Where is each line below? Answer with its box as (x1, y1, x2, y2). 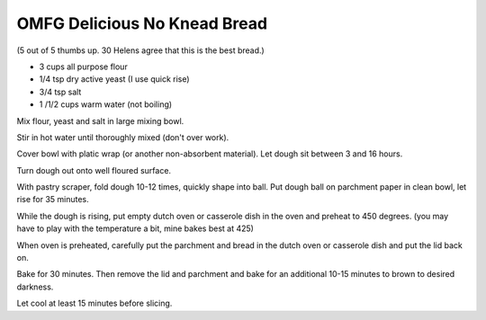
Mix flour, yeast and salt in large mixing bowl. (16, 115, 184, 126)
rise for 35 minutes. (16, 194, 89, 205)
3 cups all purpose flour (39, 61, 128, 72)
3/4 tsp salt (39, 86, 82, 97)
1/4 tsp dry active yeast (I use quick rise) (39, 74, 190, 84)
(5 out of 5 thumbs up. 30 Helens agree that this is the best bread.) (16, 45, 265, 56)
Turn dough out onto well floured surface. (16, 164, 171, 175)
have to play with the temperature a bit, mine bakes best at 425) (16, 223, 254, 234)
